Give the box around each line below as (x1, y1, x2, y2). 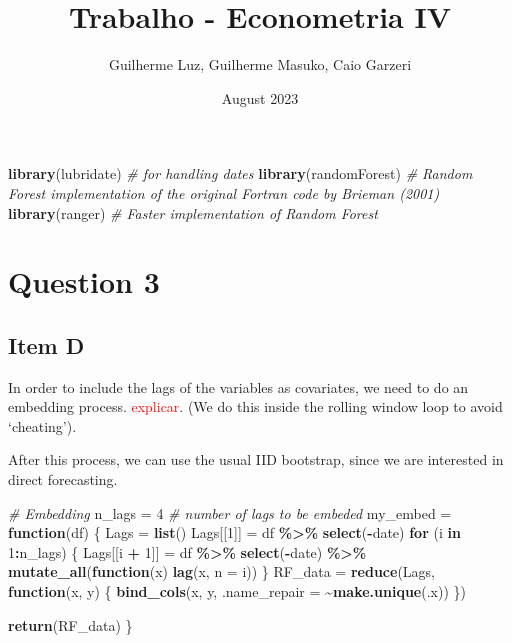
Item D (8, 329, 85, 360)
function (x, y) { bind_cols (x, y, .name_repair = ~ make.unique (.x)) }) (8, 581, 466, 602)
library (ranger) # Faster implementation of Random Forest (8, 202, 378, 223)
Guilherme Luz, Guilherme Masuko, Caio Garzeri (108, 54, 412, 75)
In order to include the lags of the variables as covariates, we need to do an (8, 376, 469, 397)
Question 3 (8, 261, 160, 302)
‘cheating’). (8, 415, 77, 436)
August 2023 (221, 87, 299, 108)
